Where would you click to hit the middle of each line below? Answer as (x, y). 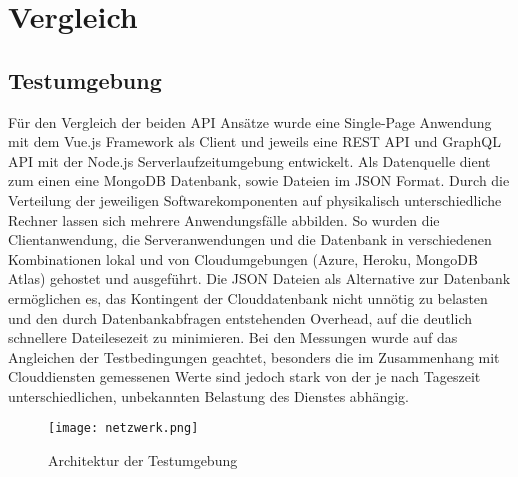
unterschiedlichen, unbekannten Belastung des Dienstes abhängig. (209, 395)
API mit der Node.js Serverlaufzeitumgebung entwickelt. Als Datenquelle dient (249, 160)
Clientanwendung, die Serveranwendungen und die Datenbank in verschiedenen (250, 239)
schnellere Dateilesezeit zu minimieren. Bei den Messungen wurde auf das (233, 337)
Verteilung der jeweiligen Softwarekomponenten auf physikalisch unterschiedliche (255, 199)
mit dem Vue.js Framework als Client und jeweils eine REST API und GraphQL (254, 141)
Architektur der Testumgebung (143, 460)
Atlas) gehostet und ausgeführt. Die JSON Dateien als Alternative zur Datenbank (259, 278)
